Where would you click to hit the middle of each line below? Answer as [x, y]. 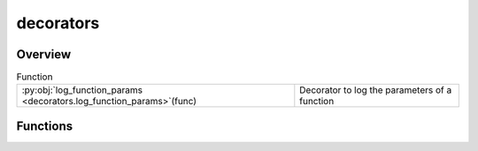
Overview [44, 54]
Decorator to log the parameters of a [376, 90]
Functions [45, 126]
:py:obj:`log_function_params [82, 90]
